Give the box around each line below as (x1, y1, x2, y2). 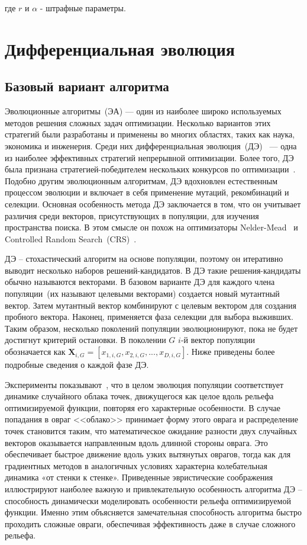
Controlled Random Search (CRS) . (5, 232, 137, 245)
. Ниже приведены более (186, 345, 275, 358)
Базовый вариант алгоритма (5, 77, 169, 95)
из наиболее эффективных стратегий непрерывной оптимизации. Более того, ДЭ (5, 151, 294, 163)
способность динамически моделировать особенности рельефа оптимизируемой (5, 494, 291, 506)
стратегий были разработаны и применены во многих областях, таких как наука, (5, 128, 295, 140)
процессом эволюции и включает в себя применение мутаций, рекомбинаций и (5, 186, 289, 198)
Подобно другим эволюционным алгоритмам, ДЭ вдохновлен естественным (5, 174, 278, 187)
